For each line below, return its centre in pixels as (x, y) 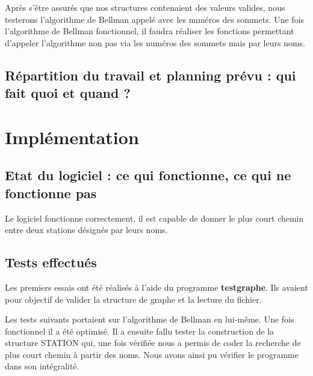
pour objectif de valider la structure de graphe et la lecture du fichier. (133, 299)
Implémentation (72, 137)
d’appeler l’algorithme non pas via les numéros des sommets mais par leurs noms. (155, 42)
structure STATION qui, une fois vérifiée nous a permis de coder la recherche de (153, 343)
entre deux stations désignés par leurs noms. (86, 230)
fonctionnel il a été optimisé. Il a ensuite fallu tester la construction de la (140, 331)
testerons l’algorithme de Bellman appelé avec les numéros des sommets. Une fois (155, 19)
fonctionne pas (51, 193)
